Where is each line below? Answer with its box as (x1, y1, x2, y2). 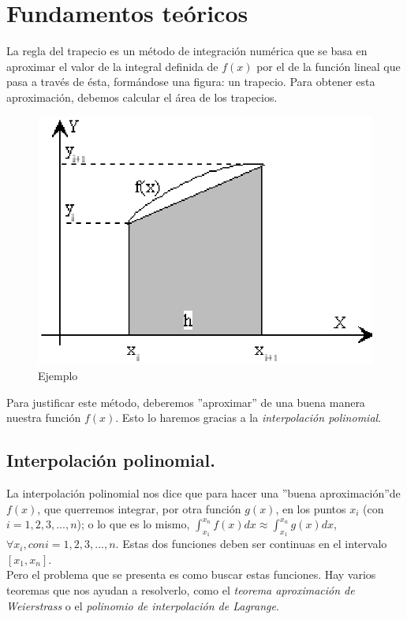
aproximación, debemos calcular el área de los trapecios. (6, 88, 278, 105)
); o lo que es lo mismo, (77, 516, 190, 532)
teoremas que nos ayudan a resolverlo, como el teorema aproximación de (6, 582, 355, 598)
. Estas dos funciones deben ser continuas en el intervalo (115, 535, 387, 552)
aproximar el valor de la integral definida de (6, 58, 218, 74)
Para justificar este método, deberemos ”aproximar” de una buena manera (6, 393, 365, 410)
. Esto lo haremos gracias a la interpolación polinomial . (115, 409, 382, 426)
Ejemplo (38, 367, 78, 383)
